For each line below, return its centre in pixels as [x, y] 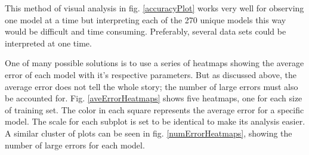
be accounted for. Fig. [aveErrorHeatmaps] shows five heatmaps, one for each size [154, 98]
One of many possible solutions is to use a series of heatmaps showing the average [154, 63]
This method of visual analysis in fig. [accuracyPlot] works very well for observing [154, 8]
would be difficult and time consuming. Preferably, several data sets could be [146, 31]
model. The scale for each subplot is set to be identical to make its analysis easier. [155, 121]
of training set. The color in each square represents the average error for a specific [154, 109]
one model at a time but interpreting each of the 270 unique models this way [146, 19]
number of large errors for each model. [75, 145]
